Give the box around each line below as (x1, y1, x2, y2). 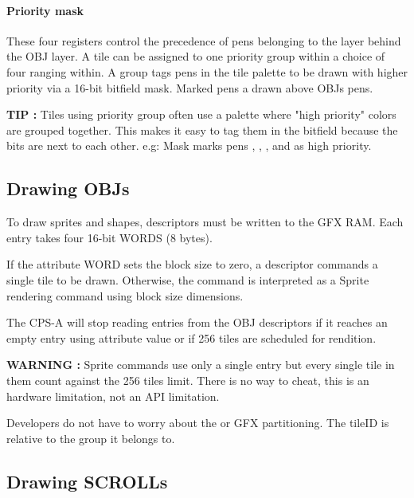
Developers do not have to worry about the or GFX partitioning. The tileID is (6, 414, 389, 431)
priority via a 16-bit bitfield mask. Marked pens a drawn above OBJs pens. (6, 79, 373, 96)
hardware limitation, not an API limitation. (6, 387, 220, 404)
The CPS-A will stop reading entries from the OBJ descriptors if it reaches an (6, 314, 388, 331)
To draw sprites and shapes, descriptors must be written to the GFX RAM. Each (6, 214, 404, 230)
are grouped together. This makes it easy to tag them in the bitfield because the (6, 121, 398, 138)
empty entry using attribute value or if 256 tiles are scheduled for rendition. (6, 329, 377, 346)
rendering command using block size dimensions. (6, 287, 244, 304)
